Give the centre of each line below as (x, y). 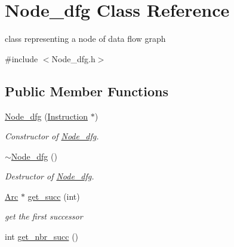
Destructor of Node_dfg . (50, 176)
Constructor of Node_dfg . (52, 136)
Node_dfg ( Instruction (46, 116)
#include (21, 58)
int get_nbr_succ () (42, 237)
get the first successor (44, 216)
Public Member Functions (87, 91)
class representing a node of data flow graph (85, 39)
